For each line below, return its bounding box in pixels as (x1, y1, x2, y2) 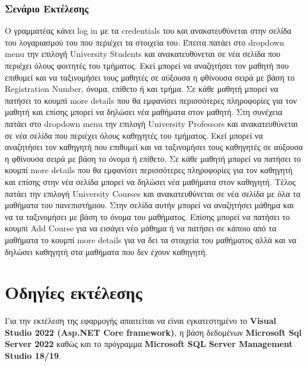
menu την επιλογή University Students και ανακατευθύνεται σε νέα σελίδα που (5, 47, 281, 60)
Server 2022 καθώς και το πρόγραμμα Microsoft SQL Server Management (5, 338, 293, 350)
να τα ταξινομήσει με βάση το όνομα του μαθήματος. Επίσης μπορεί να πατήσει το (5, 210, 290, 222)
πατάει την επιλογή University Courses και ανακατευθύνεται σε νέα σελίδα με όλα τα (5, 187, 301, 199)
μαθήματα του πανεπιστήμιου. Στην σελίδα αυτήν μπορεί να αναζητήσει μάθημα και (5, 199, 294, 211)
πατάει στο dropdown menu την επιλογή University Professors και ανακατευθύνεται (5, 117, 298, 129)
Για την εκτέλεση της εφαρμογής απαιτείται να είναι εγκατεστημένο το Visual (5, 314, 277, 327)
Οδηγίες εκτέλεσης (5, 280, 142, 304)
